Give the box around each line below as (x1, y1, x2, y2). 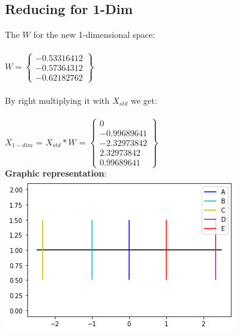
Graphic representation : (5, 167, 107, 180)
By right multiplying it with (5, 93, 110, 106)
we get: (130, 93, 157, 106)
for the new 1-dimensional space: (33, 28, 155, 41)
